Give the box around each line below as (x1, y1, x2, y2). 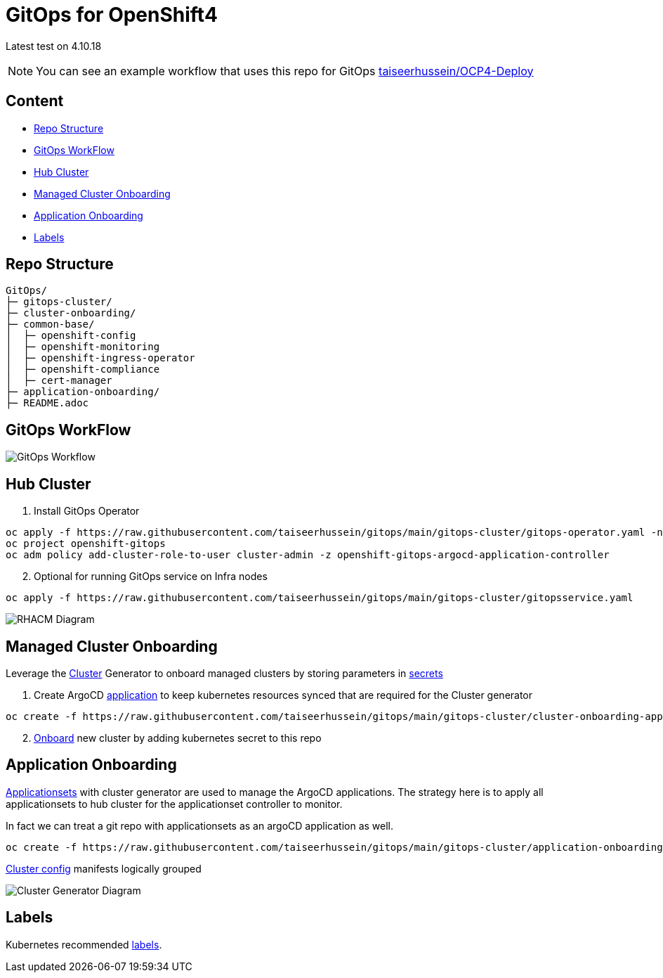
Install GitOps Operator (34, 505, 140, 517)
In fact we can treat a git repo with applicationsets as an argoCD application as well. (6, 819, 394, 832)
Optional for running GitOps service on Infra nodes (34, 570, 268, 583)
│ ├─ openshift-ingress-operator (6, 352, 195, 364)
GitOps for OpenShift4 (6, 3, 218, 27)
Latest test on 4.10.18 (6, 39, 102, 52)
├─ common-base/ (6, 319, 95, 330)
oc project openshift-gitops (6, 538, 166, 550)
